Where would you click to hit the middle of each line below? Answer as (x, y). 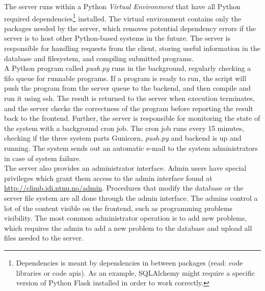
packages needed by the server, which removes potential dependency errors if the (130, 28)
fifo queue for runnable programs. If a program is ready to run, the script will (125, 78)
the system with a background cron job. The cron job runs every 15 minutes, (124, 128)
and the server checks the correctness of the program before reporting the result (129, 108)
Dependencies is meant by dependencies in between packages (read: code (129, 262)
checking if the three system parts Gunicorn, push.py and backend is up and (123, 138)
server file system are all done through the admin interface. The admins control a (131, 197)
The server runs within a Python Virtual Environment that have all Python (122, 6)
